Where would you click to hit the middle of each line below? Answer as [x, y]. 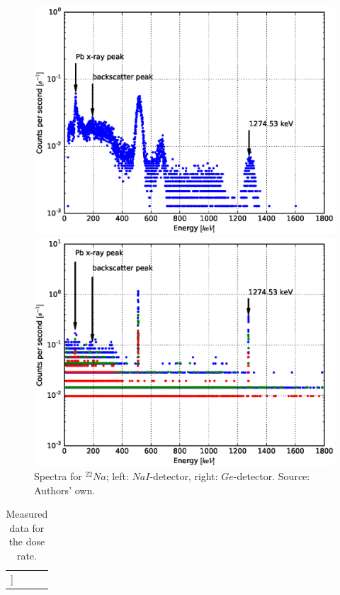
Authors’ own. [65, 490]
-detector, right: [184, 476]
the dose [27, 541]
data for [27, 527]
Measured [27, 514]
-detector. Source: [272, 476]
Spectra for [58, 476]
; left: [117, 476]
